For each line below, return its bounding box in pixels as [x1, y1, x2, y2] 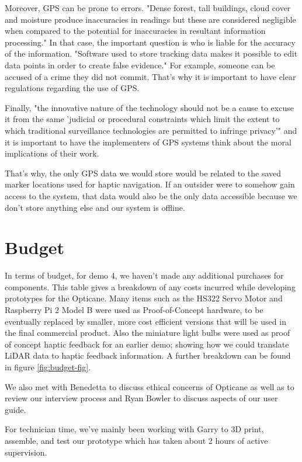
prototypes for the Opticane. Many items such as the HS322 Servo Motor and [5, 292, 283, 304]
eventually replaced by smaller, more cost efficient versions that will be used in [5, 315, 286, 327]
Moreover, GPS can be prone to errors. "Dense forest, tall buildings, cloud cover [5, 2, 291, 13]
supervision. [5, 446, 47, 458]
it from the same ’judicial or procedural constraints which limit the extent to [5, 113, 280, 125]
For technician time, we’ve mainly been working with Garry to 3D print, [5, 423, 264, 435]
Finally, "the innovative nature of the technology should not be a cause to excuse [5, 101, 294, 113]
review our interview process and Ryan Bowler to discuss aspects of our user [5, 392, 278, 404]
